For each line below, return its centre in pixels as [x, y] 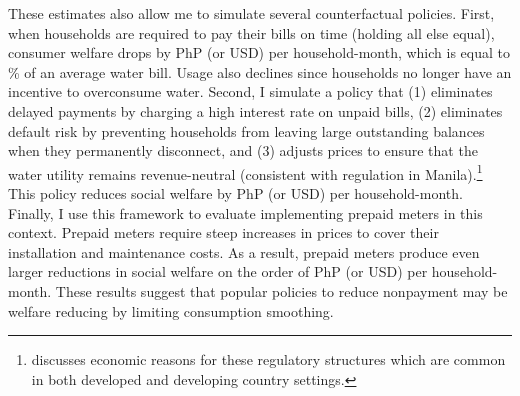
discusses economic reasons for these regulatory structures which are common [268, 359]
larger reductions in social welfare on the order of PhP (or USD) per [218, 271]
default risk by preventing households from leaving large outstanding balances [246, 130]
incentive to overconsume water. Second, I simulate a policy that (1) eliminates [250, 91]
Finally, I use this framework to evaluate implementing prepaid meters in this [245, 212]
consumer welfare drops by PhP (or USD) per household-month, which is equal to [259, 52]
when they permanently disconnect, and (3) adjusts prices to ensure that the [243, 150]
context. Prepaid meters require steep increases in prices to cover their [223, 232]
